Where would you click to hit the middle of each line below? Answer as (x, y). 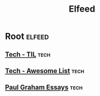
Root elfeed (27, 36)
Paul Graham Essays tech (44, 87)
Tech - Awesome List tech (45, 71)
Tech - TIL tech (28, 54)
